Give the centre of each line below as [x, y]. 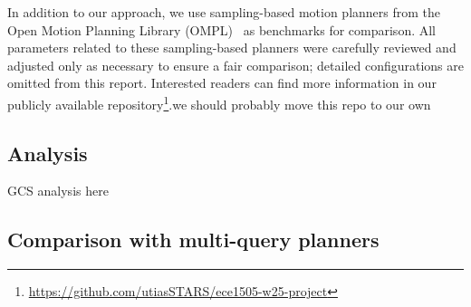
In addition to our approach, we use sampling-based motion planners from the [224, 12]
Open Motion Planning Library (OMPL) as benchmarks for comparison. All [222, 29]
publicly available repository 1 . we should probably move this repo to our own [219, 102]
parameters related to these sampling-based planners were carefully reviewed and [232, 48]
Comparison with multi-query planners [193, 240]
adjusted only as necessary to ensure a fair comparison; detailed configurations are [235, 65]
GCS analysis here [58, 191]
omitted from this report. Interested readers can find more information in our [222, 83]
